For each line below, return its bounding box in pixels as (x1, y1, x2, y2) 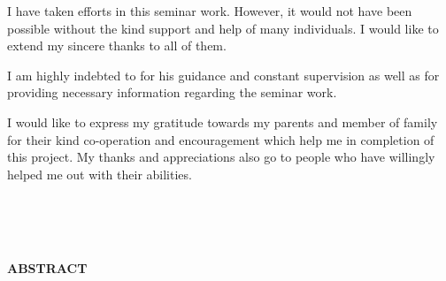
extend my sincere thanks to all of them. (7, 36, 227, 55)
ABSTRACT (7, 259, 88, 277)
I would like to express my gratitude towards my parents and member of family (7, 112, 438, 131)
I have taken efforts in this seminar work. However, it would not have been (7, 2, 412, 19)
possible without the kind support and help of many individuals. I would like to (7, 19, 439, 37)
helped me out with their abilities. (7, 164, 192, 183)
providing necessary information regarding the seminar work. (7, 83, 337, 102)
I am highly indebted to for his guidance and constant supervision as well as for (7, 65, 440, 84)
